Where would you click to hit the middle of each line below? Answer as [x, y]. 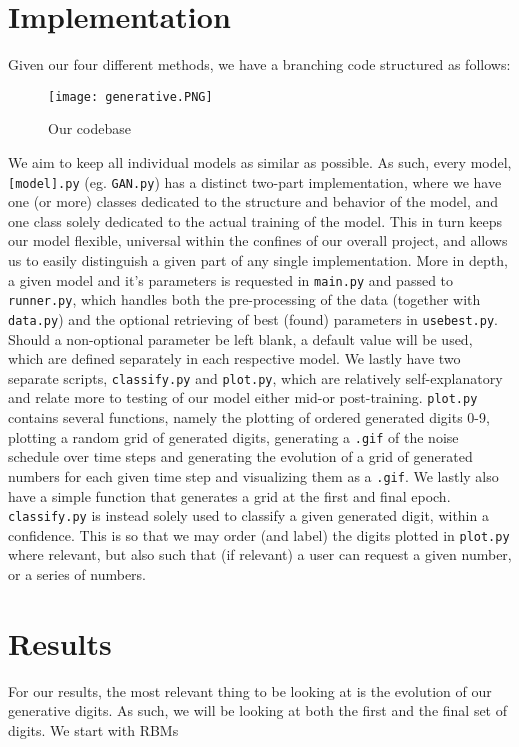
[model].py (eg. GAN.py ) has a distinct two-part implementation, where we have [255, 181]
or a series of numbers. [77, 574]
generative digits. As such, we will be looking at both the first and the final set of [258, 710]
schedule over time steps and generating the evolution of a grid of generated [240, 456]
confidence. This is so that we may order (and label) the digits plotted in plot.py [259, 534]
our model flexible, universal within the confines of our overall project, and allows [258, 240]
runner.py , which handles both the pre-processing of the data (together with [244, 299]
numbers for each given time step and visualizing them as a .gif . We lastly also [253, 475]
